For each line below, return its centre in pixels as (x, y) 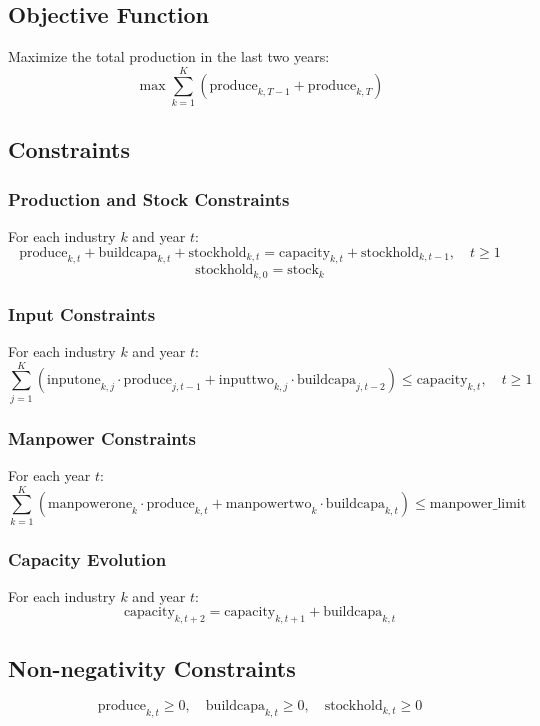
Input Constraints (82, 313)
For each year (49, 474)
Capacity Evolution (87, 558)
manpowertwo (268, 504)
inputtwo (246, 380)
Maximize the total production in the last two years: (169, 56)
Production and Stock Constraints (149, 198)
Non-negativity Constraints (152, 667)
